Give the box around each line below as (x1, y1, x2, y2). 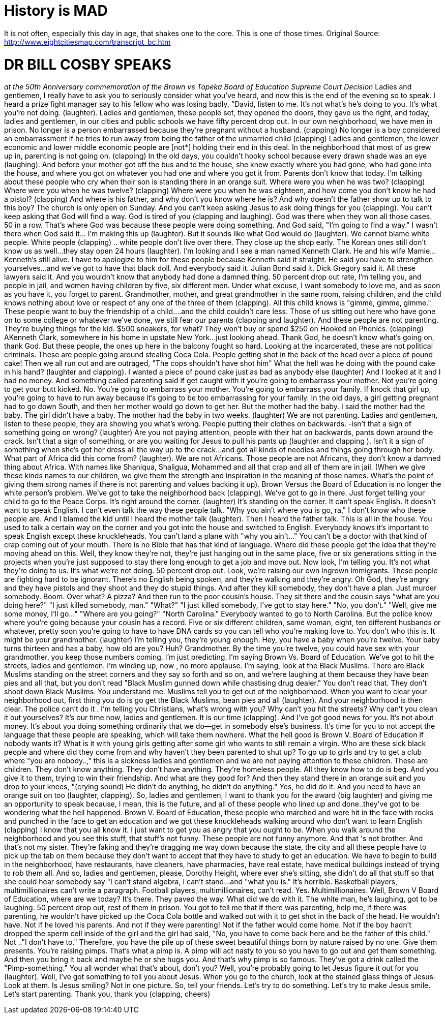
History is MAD (4, 2, 108, 19)
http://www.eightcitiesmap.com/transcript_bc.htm (4, 37, 171, 46)
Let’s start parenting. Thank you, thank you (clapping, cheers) (4, 990, 211, 999)
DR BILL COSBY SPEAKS (4, 55, 171, 73)
